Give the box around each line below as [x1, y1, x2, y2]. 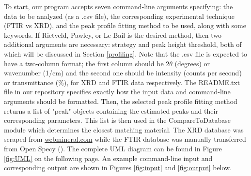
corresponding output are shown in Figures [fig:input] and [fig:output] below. [4, 162, 232, 173]
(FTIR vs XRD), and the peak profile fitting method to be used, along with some [4, 20, 246, 30]
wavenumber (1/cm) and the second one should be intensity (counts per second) [4, 68, 242, 78]
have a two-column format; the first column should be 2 [4, 58, 170, 68]
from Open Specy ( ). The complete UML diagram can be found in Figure [4, 143, 222, 153]
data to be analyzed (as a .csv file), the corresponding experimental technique [4, 11, 235, 21]
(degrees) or [174, 58, 210, 68]
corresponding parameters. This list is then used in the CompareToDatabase [4, 115, 231, 125]
